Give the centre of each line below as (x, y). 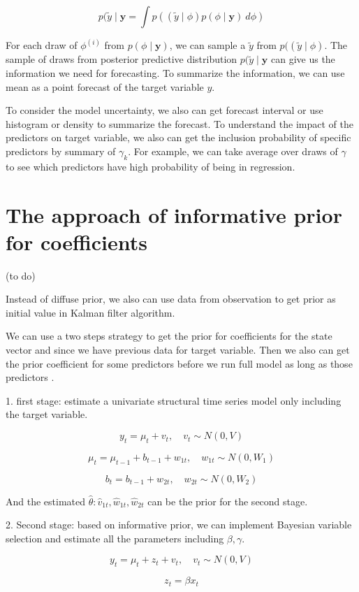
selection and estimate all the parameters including (115, 538)
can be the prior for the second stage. (228, 501)
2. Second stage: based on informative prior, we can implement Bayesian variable (179, 525)
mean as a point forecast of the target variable (105, 86)
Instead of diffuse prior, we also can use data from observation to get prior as (171, 299)
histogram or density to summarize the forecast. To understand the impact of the (179, 123)
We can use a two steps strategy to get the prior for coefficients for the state (169, 336)
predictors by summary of (61, 151)
